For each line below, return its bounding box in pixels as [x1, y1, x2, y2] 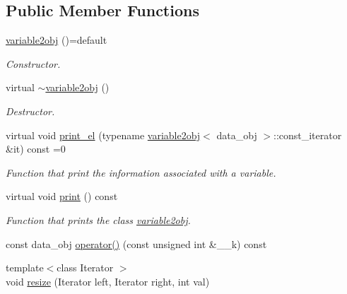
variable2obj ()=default [6, 33, 107, 47]
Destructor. [6, 103, 55, 118]
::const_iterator [273, 127, 342, 142]
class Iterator [57, 260, 114, 275]
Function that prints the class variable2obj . [6, 212, 191, 227]
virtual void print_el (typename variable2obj [6, 127, 201, 142]
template [6, 260, 44, 275]
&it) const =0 [6, 141, 66, 156]
